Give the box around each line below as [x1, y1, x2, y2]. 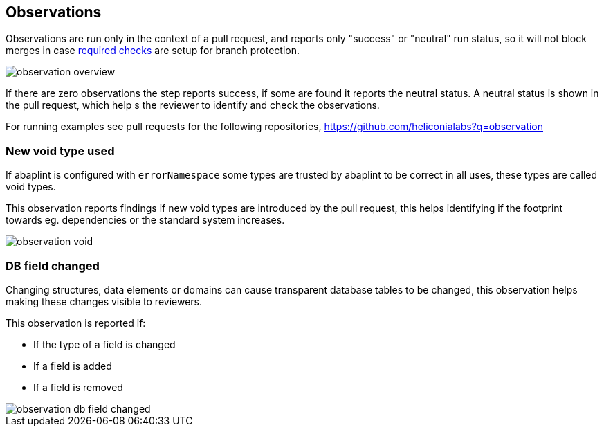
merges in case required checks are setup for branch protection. [6, 44, 300, 57]
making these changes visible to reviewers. [6, 295, 203, 307]
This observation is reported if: [6, 316, 146, 329]
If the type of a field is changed [33, 338, 176, 350]
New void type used [6, 143, 115, 158]
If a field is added [33, 359, 112, 372]
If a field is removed [33, 381, 123, 393]
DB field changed [6, 258, 100, 273]
